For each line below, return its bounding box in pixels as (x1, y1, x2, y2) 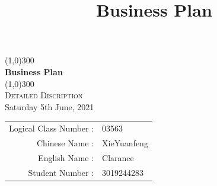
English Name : (38, 151, 94, 163)
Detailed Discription (5, 89, 83, 101)
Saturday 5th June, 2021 (5, 100, 94, 113)
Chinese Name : (36, 136, 94, 149)
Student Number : (28, 166, 94, 178)
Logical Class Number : (9, 122, 94, 134)
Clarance (102, 151, 134, 163)
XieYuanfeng (102, 136, 148, 149)
